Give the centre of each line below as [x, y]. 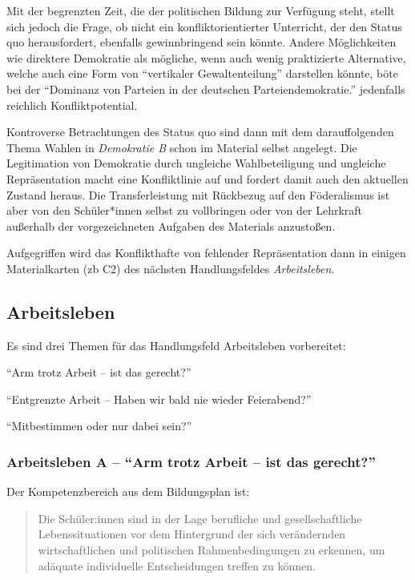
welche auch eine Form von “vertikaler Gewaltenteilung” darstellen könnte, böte [202, 73]
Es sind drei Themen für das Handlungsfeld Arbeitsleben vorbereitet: [176, 345]
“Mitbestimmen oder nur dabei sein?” [99, 426]
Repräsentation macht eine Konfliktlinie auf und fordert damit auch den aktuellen [207, 178]
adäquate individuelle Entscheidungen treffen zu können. [177, 565]
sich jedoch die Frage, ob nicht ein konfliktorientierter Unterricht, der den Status [204, 26]
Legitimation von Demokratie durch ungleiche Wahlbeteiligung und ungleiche [196, 163]
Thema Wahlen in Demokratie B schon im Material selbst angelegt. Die [182, 147]
